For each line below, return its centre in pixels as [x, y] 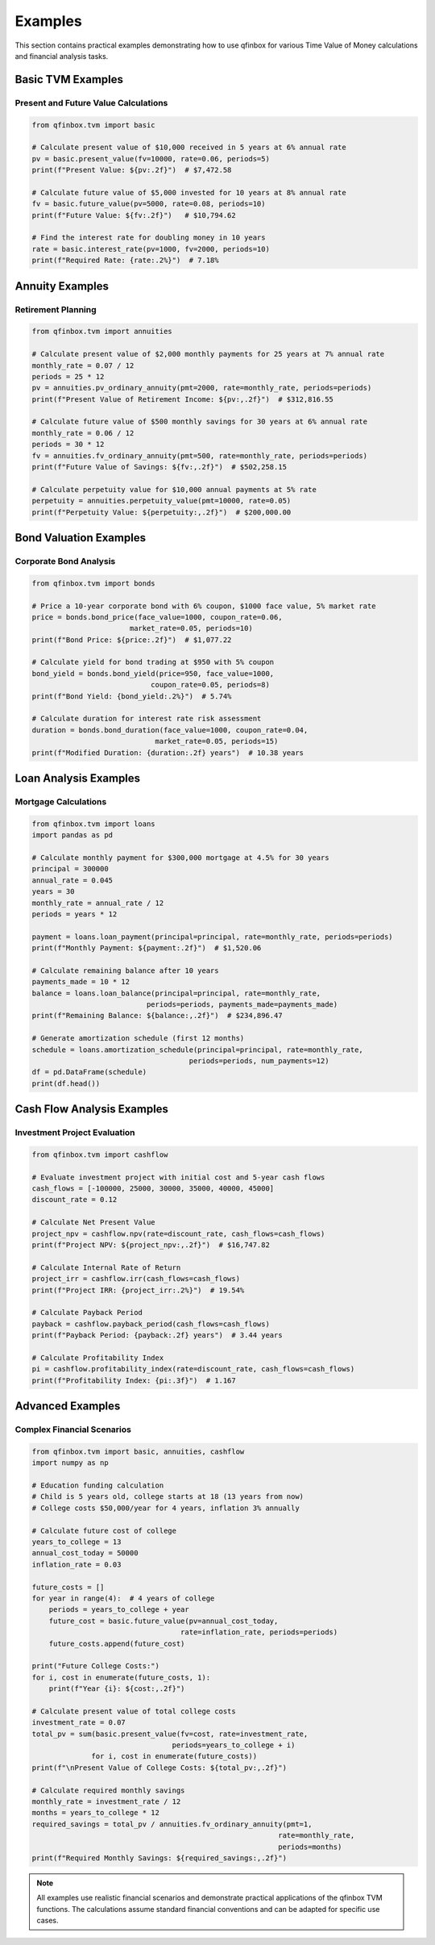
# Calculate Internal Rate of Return [106, 1267]
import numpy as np [70, 1463]
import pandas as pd [72, 835]
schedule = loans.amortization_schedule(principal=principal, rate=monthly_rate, [198, 1050]
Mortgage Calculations [61, 801]
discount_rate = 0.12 [75, 1200]
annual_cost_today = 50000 [85, 1553]
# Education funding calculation [98, 1486]
